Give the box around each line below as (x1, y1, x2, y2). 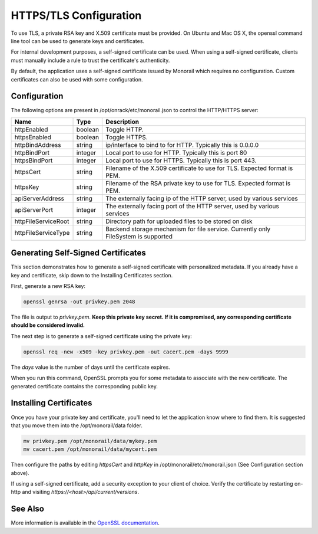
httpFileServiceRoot (14, 217, 69, 225)
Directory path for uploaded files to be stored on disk (105, 217, 253, 225)
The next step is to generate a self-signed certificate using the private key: (11, 332, 193, 339)
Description (105, 117, 140, 126)
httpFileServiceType (14, 228, 70, 237)
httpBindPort (14, 148, 50, 156)
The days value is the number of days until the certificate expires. (11, 363, 170, 371)
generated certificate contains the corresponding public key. (11, 382, 158, 389)
